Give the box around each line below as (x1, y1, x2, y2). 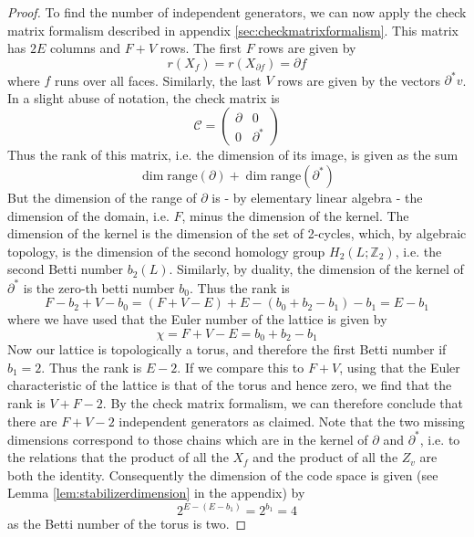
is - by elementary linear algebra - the (211, 188, 423, 207)
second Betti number (7, 259, 124, 279)
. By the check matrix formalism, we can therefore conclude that (102, 393, 463, 412)
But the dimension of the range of (7, 188, 197, 207)
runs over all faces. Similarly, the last (55, 70, 262, 89)
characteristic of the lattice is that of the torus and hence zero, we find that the (7, 375, 452, 395)
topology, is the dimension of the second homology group (7, 241, 325, 260)
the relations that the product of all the (7, 447, 229, 467)
